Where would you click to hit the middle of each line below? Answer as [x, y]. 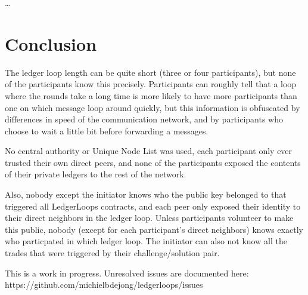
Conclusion [51, 43]
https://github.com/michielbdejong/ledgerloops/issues [104, 285]
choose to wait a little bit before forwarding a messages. [107, 130]
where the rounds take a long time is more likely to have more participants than [151, 95]
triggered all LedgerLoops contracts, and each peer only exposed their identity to [153, 206]
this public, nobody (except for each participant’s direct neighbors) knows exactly [154, 229]
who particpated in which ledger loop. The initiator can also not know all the [146, 241]
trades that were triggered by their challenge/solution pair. [112, 253]
